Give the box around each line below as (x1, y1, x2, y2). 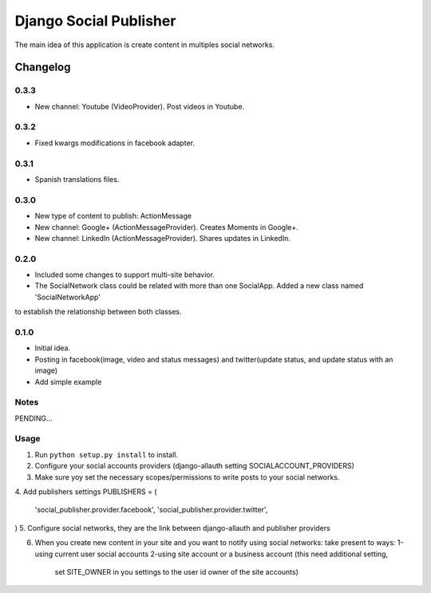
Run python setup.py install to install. (34, 449, 179, 459)
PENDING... (14, 413, 53, 423)
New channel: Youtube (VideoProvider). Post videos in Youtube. (34, 101, 245, 111)
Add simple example (34, 377, 102, 386)
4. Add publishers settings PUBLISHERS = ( (14, 487, 157, 496)
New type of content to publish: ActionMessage (34, 212, 192, 221)
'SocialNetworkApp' (34, 292, 101, 302)
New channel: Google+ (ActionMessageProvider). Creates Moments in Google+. (34, 222, 299, 231)
